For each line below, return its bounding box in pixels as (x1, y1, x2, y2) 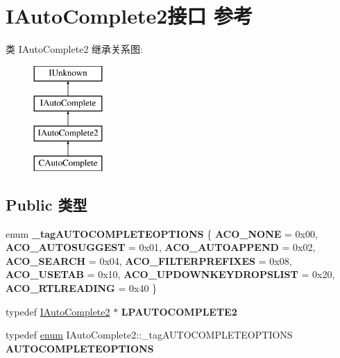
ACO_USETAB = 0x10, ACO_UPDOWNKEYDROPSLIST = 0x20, (6, 267, 335, 282)
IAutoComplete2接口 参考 (6, 1, 253, 30)
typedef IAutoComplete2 (6, 304, 110, 318)
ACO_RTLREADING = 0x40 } (6, 281, 158, 295)
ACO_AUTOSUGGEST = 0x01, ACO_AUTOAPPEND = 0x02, (6, 240, 316, 254)
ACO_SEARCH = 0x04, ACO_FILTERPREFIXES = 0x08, (6, 253, 292, 268)
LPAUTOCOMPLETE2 (121, 304, 237, 318)
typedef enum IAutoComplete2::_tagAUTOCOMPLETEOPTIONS (6, 327, 293, 342)
